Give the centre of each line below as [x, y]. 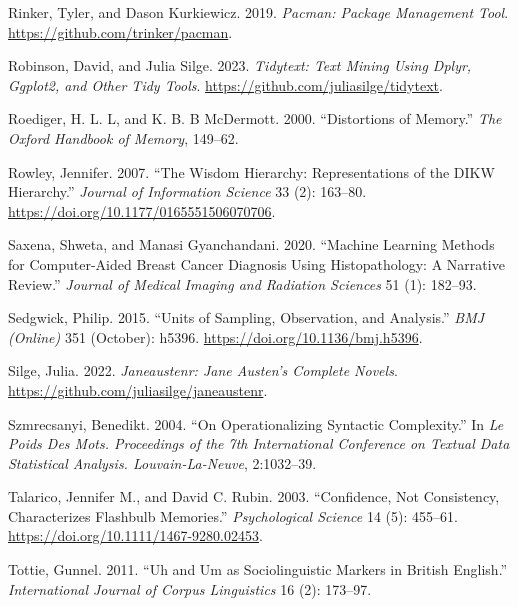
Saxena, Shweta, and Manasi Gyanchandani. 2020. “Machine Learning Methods [251, 244]
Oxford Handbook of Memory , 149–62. [123, 137]
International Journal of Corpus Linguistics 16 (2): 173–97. [190, 588]
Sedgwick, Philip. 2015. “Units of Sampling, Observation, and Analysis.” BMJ [246, 317]
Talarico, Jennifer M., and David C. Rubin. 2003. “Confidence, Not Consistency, [254, 496]
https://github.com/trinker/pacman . [120, 31]
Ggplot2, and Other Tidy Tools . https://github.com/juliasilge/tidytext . [225, 84]
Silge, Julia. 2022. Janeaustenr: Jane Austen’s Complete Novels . [203, 370]
